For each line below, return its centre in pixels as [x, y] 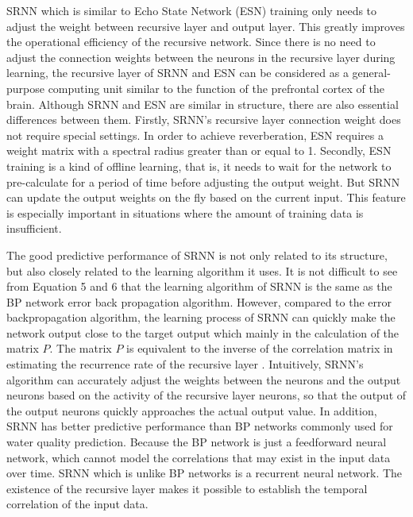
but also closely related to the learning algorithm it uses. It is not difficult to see [202, 270]
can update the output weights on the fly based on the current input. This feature [206, 197]
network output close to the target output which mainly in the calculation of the [203, 332]
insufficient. [34, 228]
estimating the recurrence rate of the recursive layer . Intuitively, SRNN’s [185, 364]
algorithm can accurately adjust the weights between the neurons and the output [204, 379]
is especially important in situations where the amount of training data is [185, 212]
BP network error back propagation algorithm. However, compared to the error [199, 301]
